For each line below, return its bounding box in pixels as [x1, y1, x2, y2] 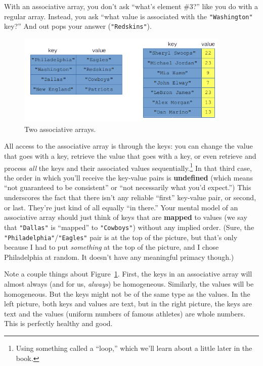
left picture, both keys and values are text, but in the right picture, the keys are [4, 298, 252, 309]
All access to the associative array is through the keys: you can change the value [4, 141, 253, 151]
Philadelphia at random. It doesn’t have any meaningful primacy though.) [4, 251, 234, 262]
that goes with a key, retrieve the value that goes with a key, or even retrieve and [4, 151, 256, 161]
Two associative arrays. [24, 123, 96, 134]
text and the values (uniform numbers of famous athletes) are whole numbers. [4, 308, 245, 318]
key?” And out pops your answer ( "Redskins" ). [4, 21, 152, 31]
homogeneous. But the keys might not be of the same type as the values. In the [4, 288, 250, 299]
